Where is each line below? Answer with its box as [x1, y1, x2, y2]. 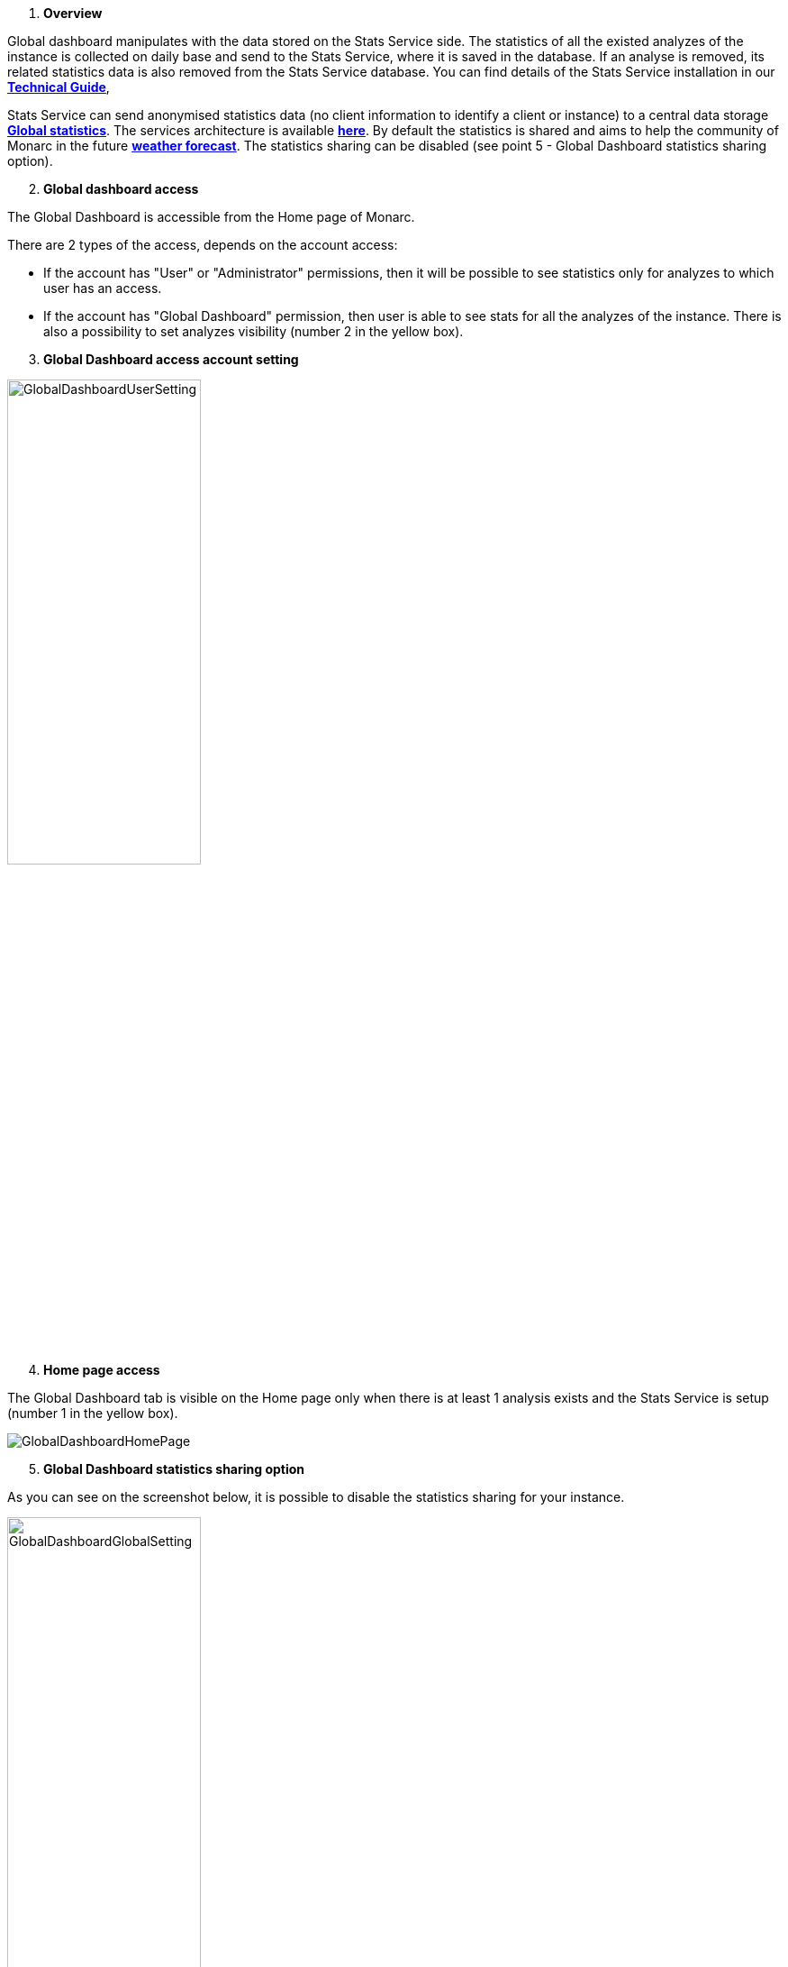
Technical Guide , [7, 79, 110, 95]
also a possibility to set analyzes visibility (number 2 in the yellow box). [43, 324, 464, 339]
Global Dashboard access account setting [43, 352, 299, 367]
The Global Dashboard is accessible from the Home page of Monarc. [7, 209, 415, 224]
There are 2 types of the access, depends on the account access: [7, 237, 398, 252]
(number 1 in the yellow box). [7, 1405, 178, 1421]
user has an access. [43, 280, 162, 296]
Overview [43, 5, 103, 21]
